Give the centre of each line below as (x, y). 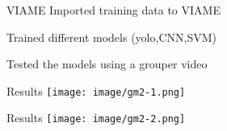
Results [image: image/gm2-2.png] (96, 118)
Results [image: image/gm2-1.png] (96, 90)
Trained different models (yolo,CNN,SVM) (111, 37)
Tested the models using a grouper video (107, 64)
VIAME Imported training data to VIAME (113, 10)
